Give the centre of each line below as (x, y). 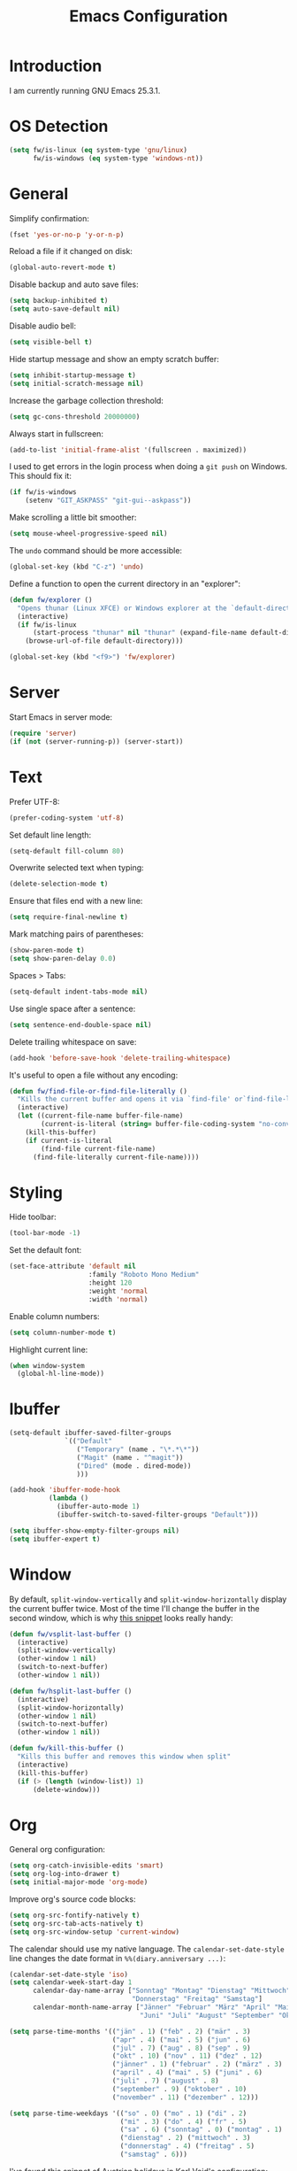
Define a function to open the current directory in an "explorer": (125, 583)
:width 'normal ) (118, 1299)
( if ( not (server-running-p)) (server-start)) (96, 741)
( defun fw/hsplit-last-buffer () (71, 1691)
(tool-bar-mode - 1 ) (45, 1233)
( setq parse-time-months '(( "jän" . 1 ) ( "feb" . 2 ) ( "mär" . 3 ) (130, 2031)
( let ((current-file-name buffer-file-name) (100, 1116)
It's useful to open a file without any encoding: (94, 1075)
